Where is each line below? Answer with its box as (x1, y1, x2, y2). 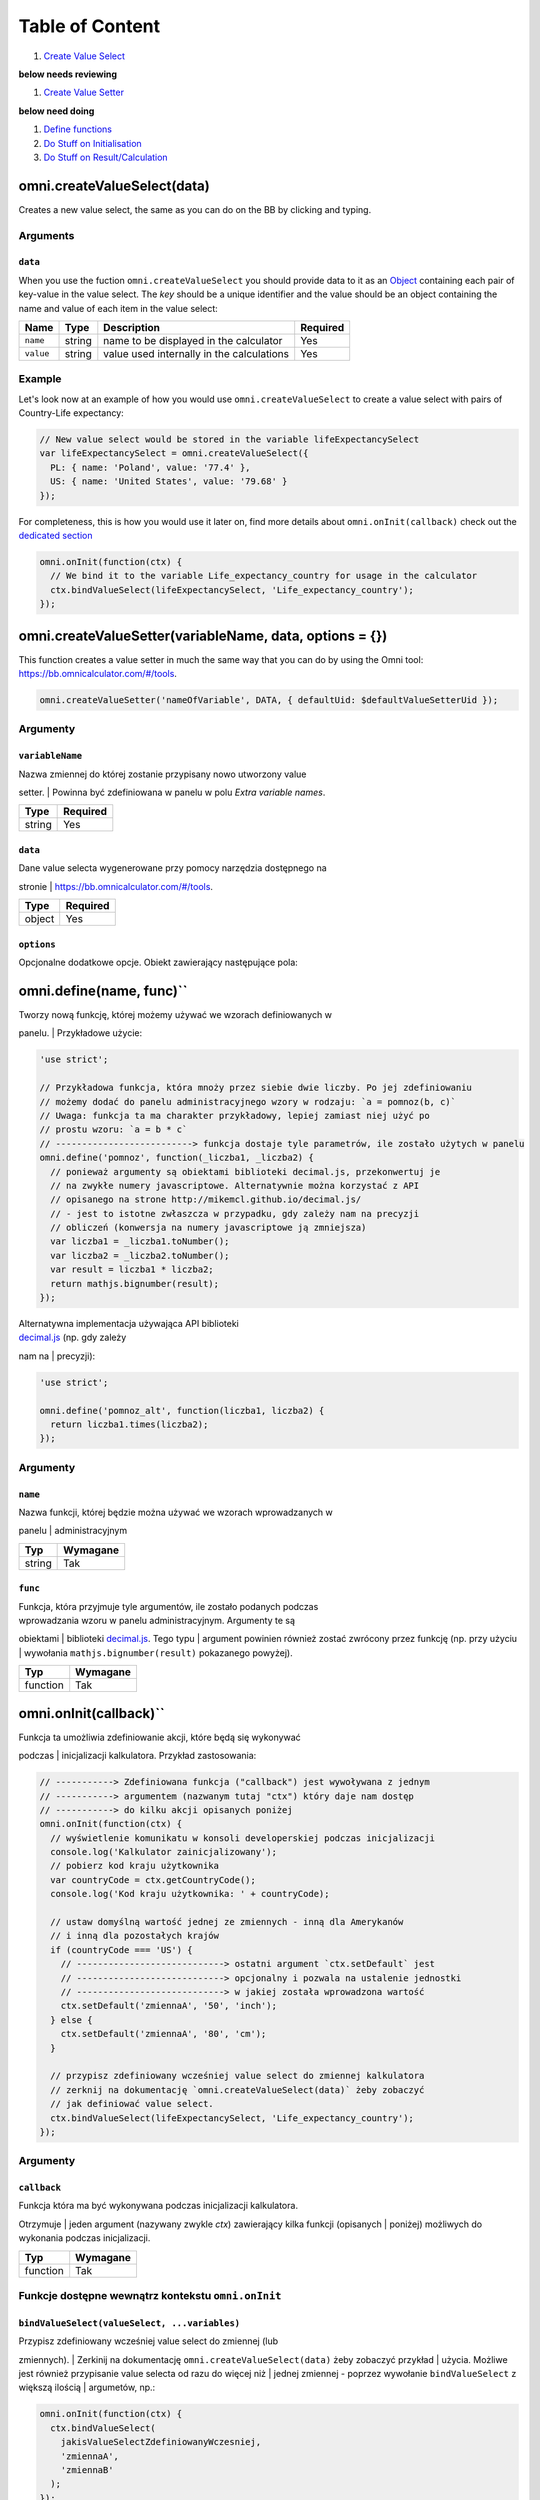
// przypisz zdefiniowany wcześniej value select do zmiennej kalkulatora (50, 2070, 425, 2082)
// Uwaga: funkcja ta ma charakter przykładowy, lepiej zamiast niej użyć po (39, 1110, 430, 1121)
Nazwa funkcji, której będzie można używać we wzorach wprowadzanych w (18, 1506, 334, 1518)
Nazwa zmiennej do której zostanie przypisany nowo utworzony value (18, 768, 307, 780)
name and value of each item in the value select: (18, 302, 219, 314)
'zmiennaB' (60, 2464, 114, 2475)
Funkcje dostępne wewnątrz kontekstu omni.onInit (18, 2289, 282, 2302)
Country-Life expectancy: (18, 407, 124, 419)
